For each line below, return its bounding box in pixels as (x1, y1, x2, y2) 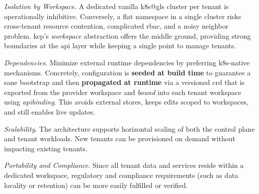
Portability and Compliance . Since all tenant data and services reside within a (4, 160, 244, 170)
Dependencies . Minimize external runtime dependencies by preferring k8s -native (4, 57, 250, 67)
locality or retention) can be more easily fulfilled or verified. (4, 179, 188, 190)
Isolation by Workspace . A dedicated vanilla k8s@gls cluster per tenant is (4, 1, 229, 11)
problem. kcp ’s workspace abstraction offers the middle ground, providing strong (4, 30, 251, 41)
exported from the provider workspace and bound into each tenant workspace (4, 86, 241, 97)
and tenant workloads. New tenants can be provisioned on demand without (4, 133, 235, 144)
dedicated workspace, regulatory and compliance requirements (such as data (4, 169, 238, 180)
